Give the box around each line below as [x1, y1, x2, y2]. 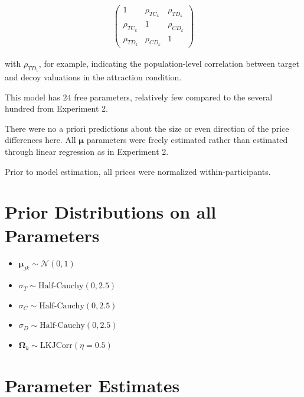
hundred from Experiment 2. [5, 102, 108, 115]
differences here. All [5, 134, 76, 146]
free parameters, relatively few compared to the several [74, 90, 273, 103]
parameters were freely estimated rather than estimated [86, 134, 288, 146]
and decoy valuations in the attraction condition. [5, 71, 182, 83]
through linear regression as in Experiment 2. [5, 145, 169, 157]
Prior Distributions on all [5, 200, 217, 224]
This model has [5, 90, 60, 103]
